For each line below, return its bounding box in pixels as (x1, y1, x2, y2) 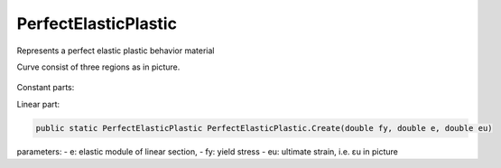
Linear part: (16, 98, 60, 109)
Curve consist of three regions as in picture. (16, 61, 181, 72)
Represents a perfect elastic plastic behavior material (16, 45, 215, 56)
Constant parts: (16, 82, 75, 93)
